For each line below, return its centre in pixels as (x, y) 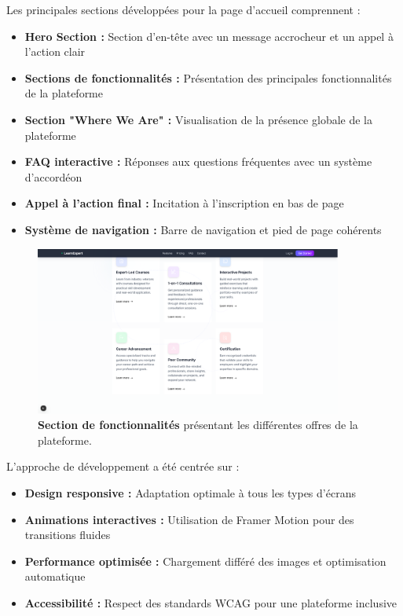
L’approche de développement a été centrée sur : (123, 466)
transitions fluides (68, 535)
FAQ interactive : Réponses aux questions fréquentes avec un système (198, 161)
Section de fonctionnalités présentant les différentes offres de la (198, 425)
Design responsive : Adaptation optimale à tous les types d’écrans (190, 493)
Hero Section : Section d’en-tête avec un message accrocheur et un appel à (209, 36)
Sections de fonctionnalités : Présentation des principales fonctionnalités (208, 77)
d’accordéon (53, 176)
